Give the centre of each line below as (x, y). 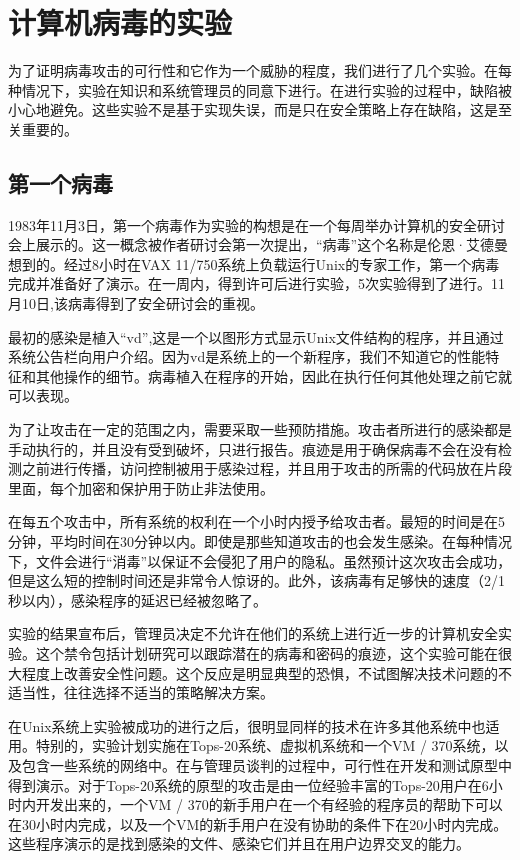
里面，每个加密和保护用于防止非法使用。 (141, 487)
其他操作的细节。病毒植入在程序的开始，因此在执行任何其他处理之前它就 (273, 375)
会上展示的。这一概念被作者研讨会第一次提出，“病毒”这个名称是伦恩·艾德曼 (258, 244)
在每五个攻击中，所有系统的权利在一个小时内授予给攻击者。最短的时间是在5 (256, 521)
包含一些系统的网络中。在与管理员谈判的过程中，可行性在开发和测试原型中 (266, 764)
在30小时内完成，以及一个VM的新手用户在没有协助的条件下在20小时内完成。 (258, 823)
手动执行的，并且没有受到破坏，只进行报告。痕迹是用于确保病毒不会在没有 (253, 448)
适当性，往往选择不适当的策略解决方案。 (141, 692)
